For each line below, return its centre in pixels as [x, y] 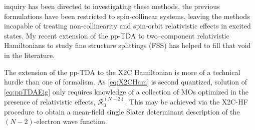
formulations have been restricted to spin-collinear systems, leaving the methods [127, 16]
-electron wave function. [70, 121]
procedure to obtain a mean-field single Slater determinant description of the [122, 111]
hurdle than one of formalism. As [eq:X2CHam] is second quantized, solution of [126, 82]
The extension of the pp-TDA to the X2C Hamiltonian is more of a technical [122, 72]
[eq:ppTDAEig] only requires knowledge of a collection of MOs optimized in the [126, 91]
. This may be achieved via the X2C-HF [186, 102]
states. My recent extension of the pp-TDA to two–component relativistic [117, 35]
